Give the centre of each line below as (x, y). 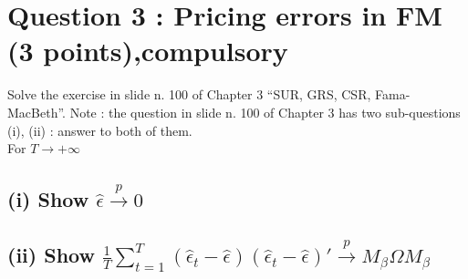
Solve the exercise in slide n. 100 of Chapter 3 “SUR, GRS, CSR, (189, 94)
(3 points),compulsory (148, 51)
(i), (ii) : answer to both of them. (100, 130)
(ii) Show (51, 255)
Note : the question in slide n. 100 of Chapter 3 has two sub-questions (265, 112)
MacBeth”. (36, 112)
